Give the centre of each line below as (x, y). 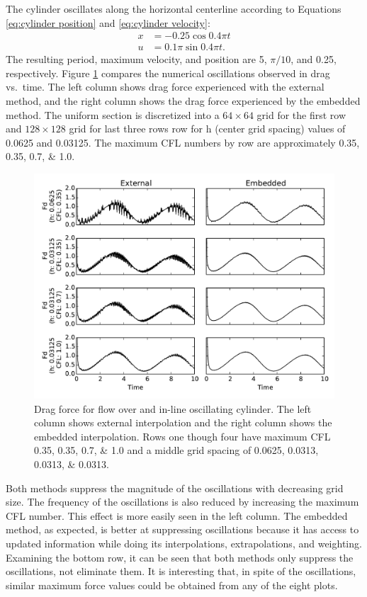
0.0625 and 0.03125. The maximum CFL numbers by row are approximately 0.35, (183, 142)
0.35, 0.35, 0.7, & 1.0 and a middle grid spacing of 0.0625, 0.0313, (176, 450)
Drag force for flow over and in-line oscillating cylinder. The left (173, 408)
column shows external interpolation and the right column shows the (183, 422)
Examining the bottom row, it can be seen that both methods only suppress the (180, 557)
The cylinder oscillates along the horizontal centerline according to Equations (174, 8)
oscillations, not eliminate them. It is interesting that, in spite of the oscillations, (181, 571)
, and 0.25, (314, 59)
